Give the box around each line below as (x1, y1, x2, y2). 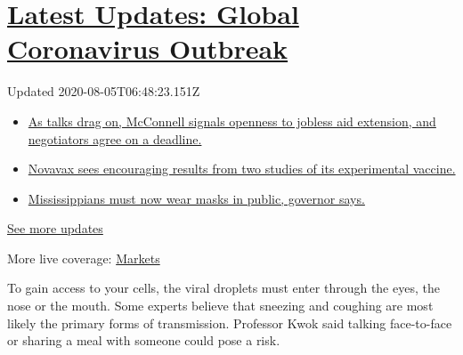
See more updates (7, 219, 103, 238)
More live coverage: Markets (7, 248, 160, 267)
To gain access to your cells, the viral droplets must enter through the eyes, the (7, 278, 440, 297)
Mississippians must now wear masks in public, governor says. (28, 189, 365, 207)
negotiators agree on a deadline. (28, 129, 202, 148)
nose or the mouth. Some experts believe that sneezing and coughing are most (7, 296, 434, 315)
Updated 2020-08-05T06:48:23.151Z (7, 82, 200, 101)
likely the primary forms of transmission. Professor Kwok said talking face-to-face (7, 313, 452, 332)
